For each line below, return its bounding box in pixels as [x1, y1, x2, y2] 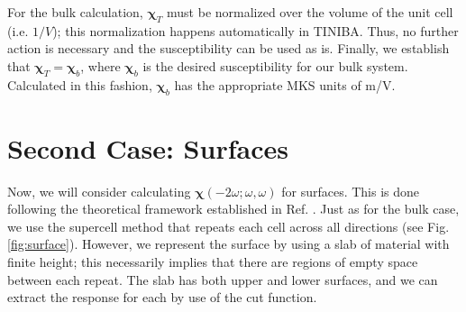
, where [80, 56, 121, 75]
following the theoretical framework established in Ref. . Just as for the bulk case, [7, 199, 460, 218]
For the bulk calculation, [7, 3, 143, 21]
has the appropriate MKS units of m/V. [174, 75, 396, 94]
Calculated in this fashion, [7, 75, 152, 94]
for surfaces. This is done [281, 181, 420, 200]
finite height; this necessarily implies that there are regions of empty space [7, 252, 418, 271]
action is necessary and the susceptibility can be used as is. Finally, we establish [7, 39, 450, 58]
